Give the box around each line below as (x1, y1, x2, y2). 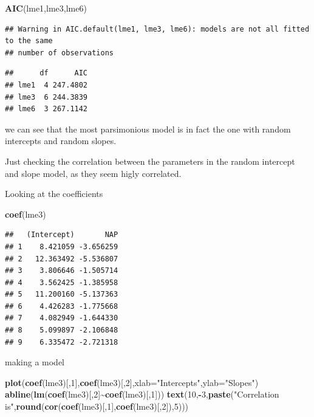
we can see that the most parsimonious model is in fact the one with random (5, 122, 291, 135)
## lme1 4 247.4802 (5, 80, 88, 89)
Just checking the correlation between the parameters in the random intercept (5, 154, 295, 167)
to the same (5, 36, 53, 46)
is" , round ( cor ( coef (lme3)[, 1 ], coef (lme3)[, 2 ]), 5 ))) (5, 400, 189, 413)
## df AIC (5, 69, 88, 78)
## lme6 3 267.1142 (5, 105, 88, 114)
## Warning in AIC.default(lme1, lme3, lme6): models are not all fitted (5, 24, 310, 33)
